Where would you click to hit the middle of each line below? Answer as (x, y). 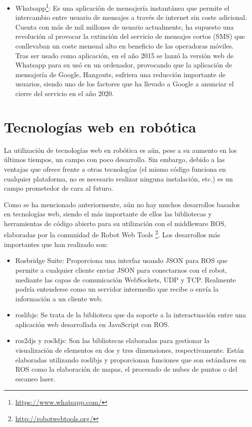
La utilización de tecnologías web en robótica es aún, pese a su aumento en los (120, 150)
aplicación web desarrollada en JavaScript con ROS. (92, 324)
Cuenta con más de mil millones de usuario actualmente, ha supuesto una (125, 26)
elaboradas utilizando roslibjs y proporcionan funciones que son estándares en (131, 359)
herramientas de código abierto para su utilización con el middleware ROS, (115, 223)
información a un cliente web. (59, 298)
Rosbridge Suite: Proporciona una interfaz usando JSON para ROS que (121, 260)
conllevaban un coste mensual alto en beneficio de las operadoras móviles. (125, 46)
